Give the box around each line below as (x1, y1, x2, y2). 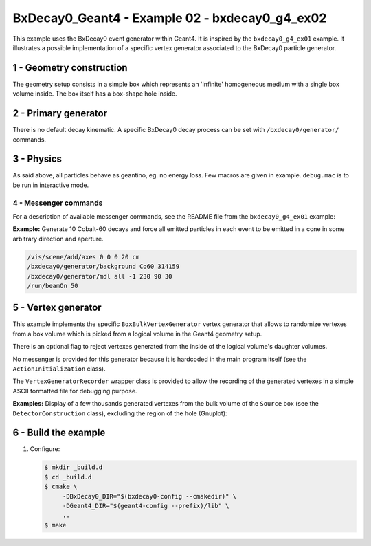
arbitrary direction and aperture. (12, 234, 104, 243)
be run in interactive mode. (12, 181, 89, 189)
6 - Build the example (12, 427, 106, 439)
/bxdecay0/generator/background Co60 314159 (27, 263, 180, 271)
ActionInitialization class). (12, 364, 106, 373)
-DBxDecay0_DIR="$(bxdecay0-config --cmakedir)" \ (62, 492, 237, 500)
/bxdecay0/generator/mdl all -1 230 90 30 (27, 272, 172, 280)
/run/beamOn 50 (27, 282, 78, 290)
